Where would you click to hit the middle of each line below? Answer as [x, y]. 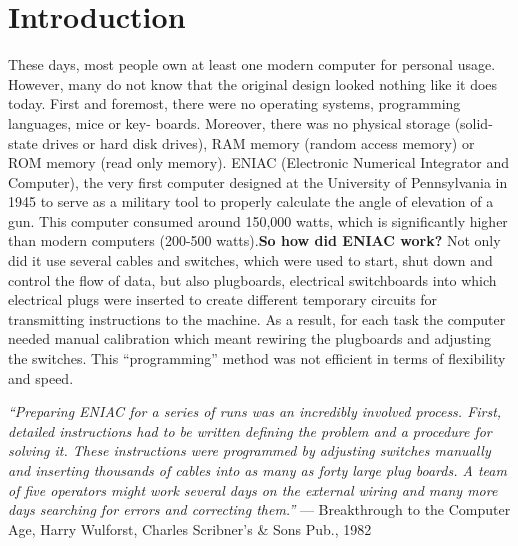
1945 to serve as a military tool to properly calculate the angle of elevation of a [251, 201]
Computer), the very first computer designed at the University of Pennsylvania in [258, 181]
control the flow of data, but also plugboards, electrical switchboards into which [252, 279]
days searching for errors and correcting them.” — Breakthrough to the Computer [259, 509]
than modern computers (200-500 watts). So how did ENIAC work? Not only [254, 240]
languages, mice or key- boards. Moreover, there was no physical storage [229, 122]
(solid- [473, 122]
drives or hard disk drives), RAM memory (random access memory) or [258, 142]
